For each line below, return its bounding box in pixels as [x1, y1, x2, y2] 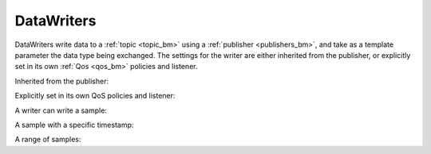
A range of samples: [14, 135, 81, 144]
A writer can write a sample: [14, 106, 108, 115]
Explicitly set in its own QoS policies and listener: [14, 91, 176, 101]
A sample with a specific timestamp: [14, 120, 134, 129]
